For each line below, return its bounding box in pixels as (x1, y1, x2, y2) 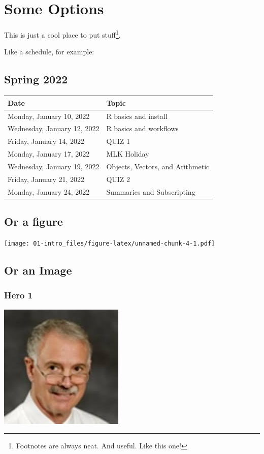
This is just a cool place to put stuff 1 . (4, 28, 121, 40)
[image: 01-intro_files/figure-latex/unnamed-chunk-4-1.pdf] (4, 239, 215, 247)
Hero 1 (4, 289, 33, 301)
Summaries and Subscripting (106, 186, 195, 197)
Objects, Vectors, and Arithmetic (106, 161, 210, 171)
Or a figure (4, 214, 63, 229)
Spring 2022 (4, 71, 68, 87)
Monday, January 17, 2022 (8, 148, 90, 159)
